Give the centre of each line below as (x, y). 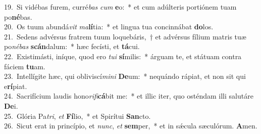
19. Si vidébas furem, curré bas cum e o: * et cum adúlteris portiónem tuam (120, 7)
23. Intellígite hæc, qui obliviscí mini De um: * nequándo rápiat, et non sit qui (125, 76)
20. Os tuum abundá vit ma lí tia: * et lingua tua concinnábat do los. (109, 27)
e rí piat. (16, 86)
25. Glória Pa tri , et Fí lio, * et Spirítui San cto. (77, 116)
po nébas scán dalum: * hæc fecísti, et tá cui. (72, 46)
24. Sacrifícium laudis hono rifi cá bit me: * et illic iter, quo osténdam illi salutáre (129, 96)
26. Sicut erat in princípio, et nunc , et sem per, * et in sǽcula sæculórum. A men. (131, 126)
